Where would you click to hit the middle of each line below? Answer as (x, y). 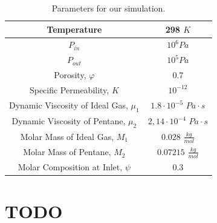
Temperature (74, 29)
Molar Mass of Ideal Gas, (67, 137)
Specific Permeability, (69, 89)
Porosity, (70, 75)
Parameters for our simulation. (108, 8)
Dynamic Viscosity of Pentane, (69, 120)
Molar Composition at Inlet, (70, 167)
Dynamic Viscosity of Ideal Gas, (69, 105)
